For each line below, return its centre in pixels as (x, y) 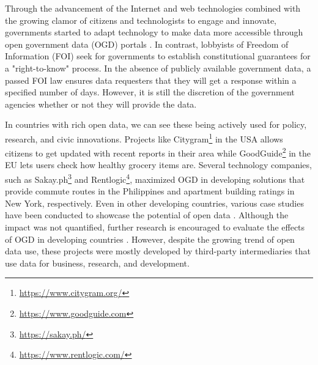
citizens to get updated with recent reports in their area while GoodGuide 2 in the (158, 152)
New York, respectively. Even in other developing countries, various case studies (154, 203)
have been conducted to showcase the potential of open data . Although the (147, 215)
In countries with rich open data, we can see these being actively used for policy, (156, 124)
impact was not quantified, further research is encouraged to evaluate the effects (155, 227)
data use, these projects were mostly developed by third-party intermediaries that (158, 251)
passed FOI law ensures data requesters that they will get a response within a (151, 80)
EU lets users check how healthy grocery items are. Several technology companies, (158, 165)
